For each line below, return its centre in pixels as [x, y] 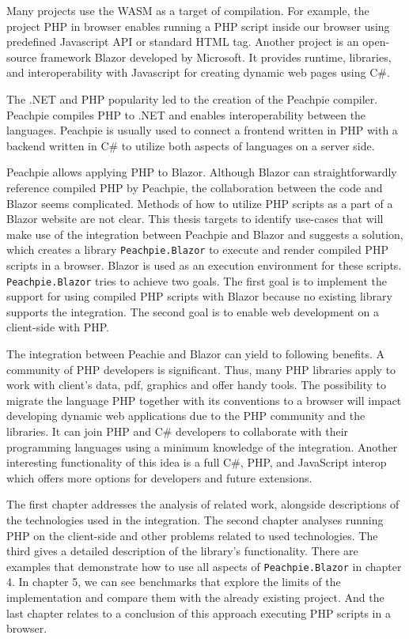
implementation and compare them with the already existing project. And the [195, 597]
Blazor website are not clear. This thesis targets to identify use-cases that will [195, 219]
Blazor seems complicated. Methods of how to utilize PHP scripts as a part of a [200, 203]
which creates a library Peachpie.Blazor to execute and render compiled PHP [197, 250]
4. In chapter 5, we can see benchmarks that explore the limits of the [174, 582]
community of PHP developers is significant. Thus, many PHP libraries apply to [201, 369]
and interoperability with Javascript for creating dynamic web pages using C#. [198, 72]
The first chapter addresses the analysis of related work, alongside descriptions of [203, 504]
